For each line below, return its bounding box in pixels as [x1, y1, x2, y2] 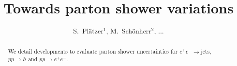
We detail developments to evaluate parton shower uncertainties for [8, 47, 178, 55]
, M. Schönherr [106, 26, 151, 36]
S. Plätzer [73, 26, 104, 36]
